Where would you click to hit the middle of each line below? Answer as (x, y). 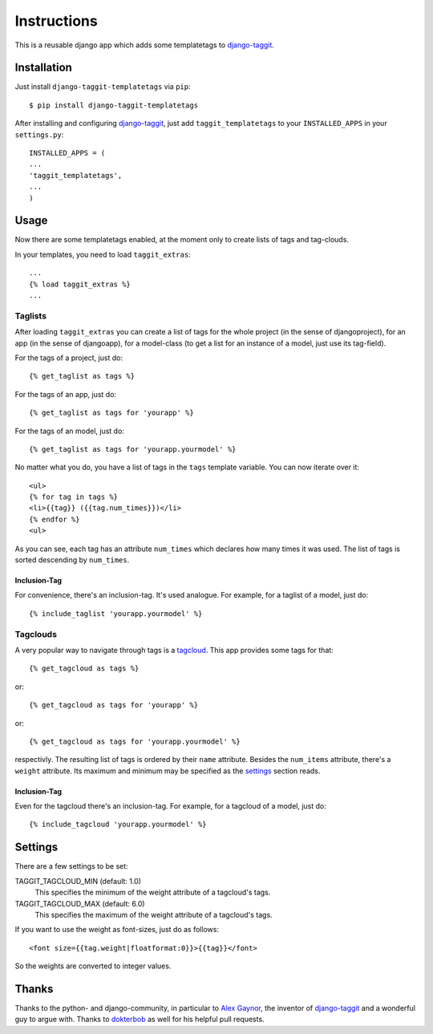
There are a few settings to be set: (71, 866)
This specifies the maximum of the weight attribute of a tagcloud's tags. (154, 914)
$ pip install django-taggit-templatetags (114, 105)
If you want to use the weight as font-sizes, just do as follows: (117, 930)
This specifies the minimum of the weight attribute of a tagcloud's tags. (153, 892)
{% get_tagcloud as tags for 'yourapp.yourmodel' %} (135, 741)
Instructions (56, 21)
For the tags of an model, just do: (69, 431)
